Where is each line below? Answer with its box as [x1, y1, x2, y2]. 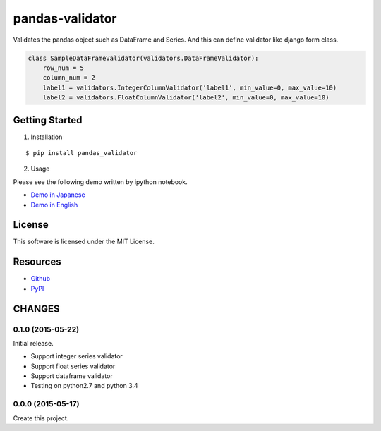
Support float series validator [30, 362, 116, 370]
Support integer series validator [30, 352, 123, 360]
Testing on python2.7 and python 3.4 [30, 382, 138, 390]
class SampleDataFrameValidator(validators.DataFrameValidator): [28, 54, 259, 62]
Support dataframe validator [30, 372, 113, 380]
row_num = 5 [42, 63, 85, 72]
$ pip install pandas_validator [25, 149, 138, 157]
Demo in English [30, 200, 78, 209]
